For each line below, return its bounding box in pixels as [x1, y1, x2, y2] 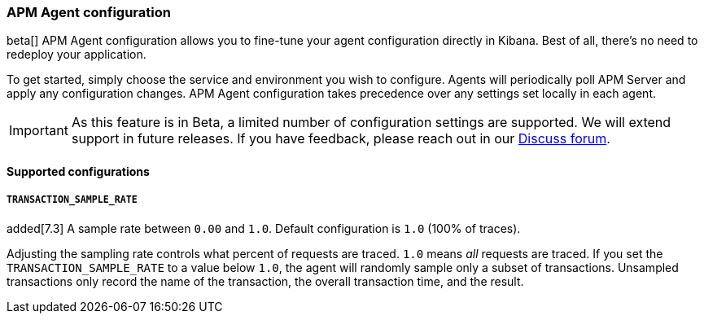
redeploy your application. [7, 47, 146, 62]
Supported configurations [7, 164, 150, 178]
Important [9, 122, 68, 139]
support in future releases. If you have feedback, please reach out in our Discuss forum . [71, 130, 610, 147]
